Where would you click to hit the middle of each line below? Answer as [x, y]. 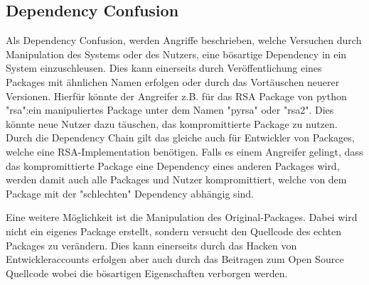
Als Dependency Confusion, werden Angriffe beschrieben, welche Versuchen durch [184, 40]
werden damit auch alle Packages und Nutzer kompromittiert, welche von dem [176, 179]
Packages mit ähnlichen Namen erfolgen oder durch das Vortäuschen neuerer [173, 81]
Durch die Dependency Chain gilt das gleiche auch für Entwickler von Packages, [180, 138]
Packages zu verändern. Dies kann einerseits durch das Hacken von [151, 245]
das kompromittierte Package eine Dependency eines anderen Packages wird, [173, 165]
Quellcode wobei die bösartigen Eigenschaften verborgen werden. [147, 273]
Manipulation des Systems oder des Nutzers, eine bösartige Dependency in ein [176, 54]
